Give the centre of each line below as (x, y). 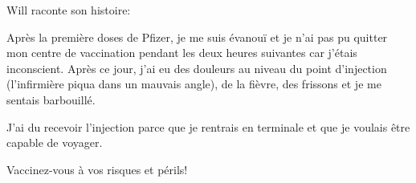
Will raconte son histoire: (69, 10)
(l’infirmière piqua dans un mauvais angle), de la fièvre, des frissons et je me (194, 84)
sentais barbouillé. (51, 99)
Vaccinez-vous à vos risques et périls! (97, 169)
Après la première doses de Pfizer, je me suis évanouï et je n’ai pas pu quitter (197, 37)
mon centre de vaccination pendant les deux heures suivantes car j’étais (182, 53)
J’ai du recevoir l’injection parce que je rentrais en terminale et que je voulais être (208, 126)
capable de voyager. (55, 142)
